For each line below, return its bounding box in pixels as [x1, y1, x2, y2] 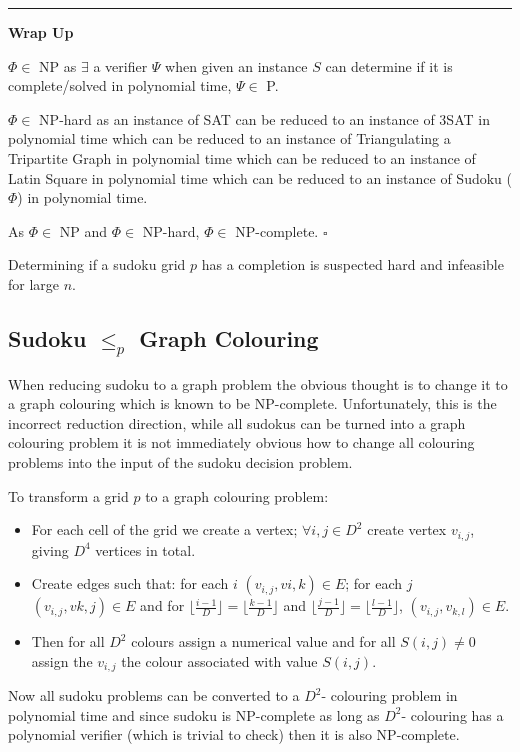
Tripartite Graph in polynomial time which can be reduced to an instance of [8, 147, 476, 168]
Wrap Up [8, 22, 74, 42]
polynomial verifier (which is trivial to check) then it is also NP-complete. [8, 724, 460, 745]
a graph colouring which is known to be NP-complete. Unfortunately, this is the [8, 393, 497, 414]
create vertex [367, 519, 447, 540]
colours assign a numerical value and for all [131, 631, 396, 652]
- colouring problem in [321, 685, 458, 706]
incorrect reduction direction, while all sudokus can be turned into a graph [8, 412, 466, 433]
